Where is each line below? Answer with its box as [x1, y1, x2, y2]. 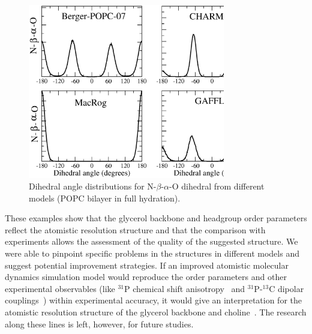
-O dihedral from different [169, 180, 265, 192]
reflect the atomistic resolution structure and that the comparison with [5, 223, 266, 236]
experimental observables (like [5, 282, 115, 294]
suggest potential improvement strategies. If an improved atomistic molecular [5, 258, 289, 271]
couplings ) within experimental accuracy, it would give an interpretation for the [5, 294, 302, 306]
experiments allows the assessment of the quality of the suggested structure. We [5, 235, 298, 248]
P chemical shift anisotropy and [124, 282, 245, 294]
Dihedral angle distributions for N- [29, 180, 157, 192]
